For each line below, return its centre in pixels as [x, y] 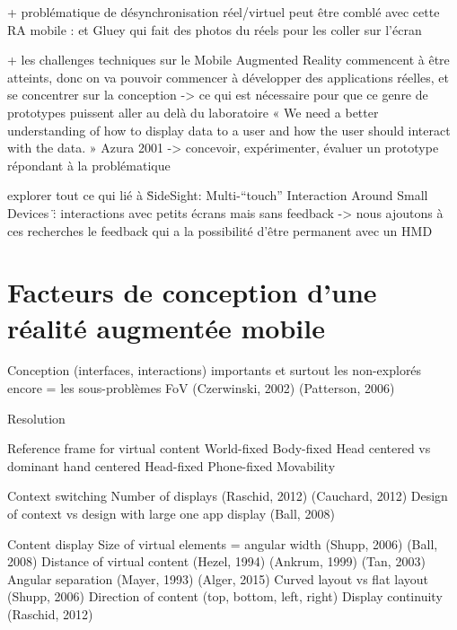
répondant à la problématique [89, 165]
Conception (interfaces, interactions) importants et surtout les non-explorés [215, 370]
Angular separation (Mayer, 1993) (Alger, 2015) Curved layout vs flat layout [218, 578]
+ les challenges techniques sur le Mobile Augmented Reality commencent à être [228, 60]
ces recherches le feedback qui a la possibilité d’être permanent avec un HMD [220, 230]
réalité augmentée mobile [166, 327]
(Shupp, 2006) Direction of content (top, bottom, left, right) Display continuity [225, 596]
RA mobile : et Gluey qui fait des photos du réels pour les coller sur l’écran [215, 29]
